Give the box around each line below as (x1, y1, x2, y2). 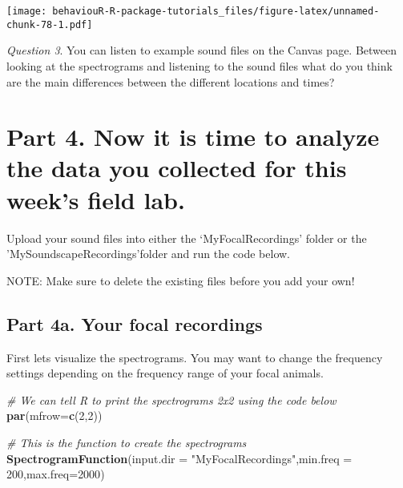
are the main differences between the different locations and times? (6, 73, 335, 90)
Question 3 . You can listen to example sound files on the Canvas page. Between (6, 42, 397, 58)
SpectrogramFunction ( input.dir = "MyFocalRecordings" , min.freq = (6, 450, 353, 466)
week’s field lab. (6, 183, 185, 216)
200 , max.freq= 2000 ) (6, 466, 105, 482)
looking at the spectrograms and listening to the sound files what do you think (6, 57, 393, 74)
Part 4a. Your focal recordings (6, 311, 263, 336)
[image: (6, 6, 47, 17)
